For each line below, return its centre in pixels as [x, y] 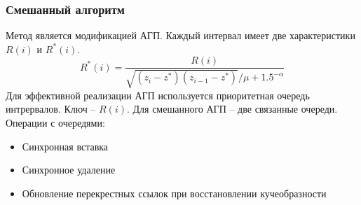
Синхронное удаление [69, 170]
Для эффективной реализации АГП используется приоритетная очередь [158, 95]
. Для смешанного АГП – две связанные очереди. [232, 109]
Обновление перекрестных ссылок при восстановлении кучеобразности [174, 193]
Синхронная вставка [65, 146]
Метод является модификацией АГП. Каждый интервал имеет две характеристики [180, 35]
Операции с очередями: [55, 123]
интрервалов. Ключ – [51, 109]
